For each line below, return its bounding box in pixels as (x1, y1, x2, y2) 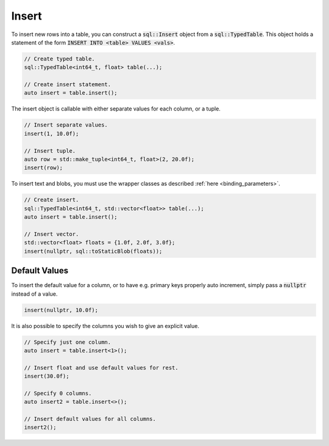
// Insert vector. (24, 230, 79, 238)
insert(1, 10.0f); (24, 130, 79, 137)
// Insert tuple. (24, 147, 76, 154)
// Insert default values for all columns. (24, 415, 157, 423)
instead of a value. (11, 290, 58, 298)
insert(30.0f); (24, 373, 69, 380)
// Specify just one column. (24, 338, 111, 345)
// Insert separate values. (24, 122, 108, 128)
